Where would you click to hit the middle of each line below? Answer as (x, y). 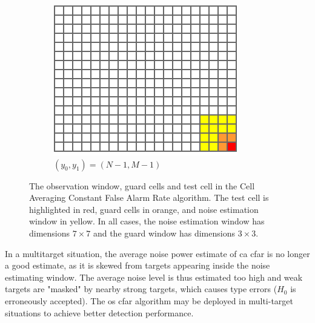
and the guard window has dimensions (164, 233)
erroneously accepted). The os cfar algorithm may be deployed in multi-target (149, 300)
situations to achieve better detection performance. (99, 312)
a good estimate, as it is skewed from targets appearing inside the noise (138, 265)
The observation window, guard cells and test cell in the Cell (142, 185)
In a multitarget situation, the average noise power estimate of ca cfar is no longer (157, 253)
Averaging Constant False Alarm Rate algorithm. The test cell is (149, 197)
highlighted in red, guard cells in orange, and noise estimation (144, 209)
